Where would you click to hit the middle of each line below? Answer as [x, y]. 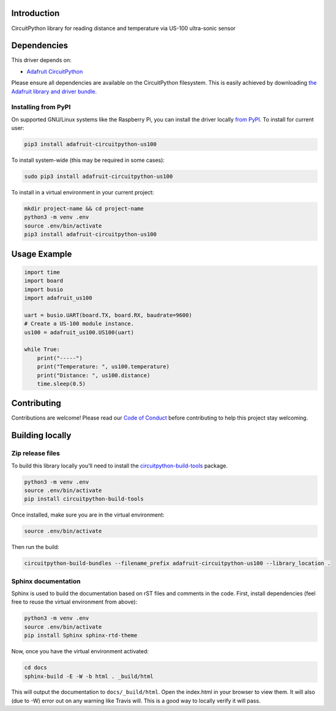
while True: [42, 349]
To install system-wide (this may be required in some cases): [88, 160]
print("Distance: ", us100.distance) [94, 375]
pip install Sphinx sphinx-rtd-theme [81, 636]
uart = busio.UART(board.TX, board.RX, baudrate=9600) [108, 315]
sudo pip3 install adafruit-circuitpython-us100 [99, 177]
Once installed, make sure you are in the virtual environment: [88, 515]
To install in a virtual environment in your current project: [83, 193]
